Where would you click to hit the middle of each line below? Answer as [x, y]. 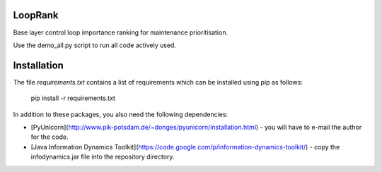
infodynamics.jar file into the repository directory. [103, 157]
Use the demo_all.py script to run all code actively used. [95, 45]
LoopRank [36, 15]
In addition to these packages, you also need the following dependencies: [121, 114]
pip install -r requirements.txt [73, 98]
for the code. [50, 137]
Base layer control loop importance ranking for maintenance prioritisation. [121, 32]
